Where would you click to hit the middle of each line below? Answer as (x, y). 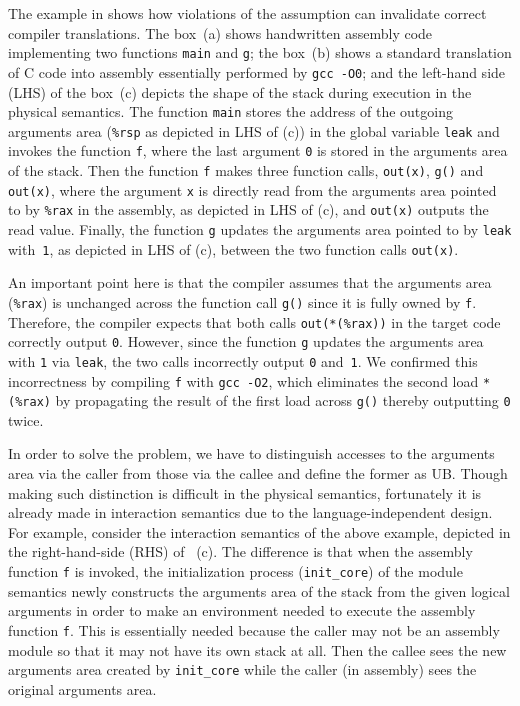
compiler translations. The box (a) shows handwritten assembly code (220, 32)
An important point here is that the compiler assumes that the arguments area (250, 282)
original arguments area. (82, 688)
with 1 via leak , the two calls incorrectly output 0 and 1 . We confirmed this (243, 360)
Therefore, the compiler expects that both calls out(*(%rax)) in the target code (254, 321)
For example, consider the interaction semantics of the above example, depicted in (259, 531)
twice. (26, 419)
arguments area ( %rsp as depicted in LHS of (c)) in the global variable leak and (254, 130)
